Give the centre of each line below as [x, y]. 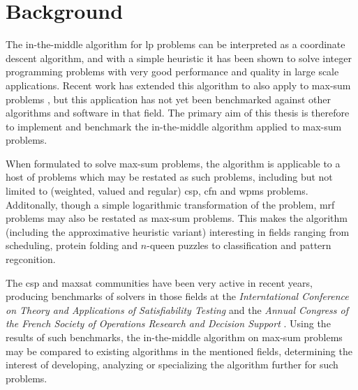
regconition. [31, 259]
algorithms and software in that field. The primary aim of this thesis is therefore [178, 113]
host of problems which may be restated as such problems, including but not [169, 177]
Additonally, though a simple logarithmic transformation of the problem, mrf [170, 204]
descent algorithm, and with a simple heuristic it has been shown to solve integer [179, 58]
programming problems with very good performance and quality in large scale [172, 72]
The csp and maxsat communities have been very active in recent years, [159, 282]
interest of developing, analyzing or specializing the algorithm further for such [172, 365]
